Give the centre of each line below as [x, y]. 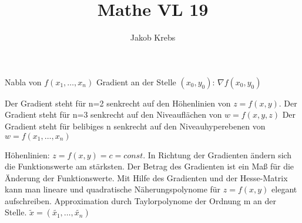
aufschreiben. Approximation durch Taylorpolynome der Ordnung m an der [141, 200]
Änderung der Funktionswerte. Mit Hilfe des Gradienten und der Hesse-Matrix [146, 177]
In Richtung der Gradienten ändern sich [220, 154]
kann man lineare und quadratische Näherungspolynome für [113, 189]
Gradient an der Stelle [136, 81]
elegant [284, 189]
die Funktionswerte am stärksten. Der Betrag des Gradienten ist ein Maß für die [150, 166]
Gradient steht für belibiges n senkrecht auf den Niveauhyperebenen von [135, 126]
